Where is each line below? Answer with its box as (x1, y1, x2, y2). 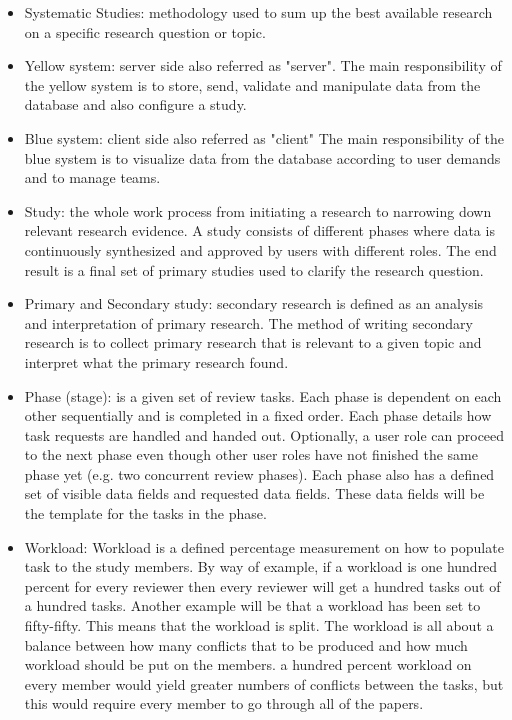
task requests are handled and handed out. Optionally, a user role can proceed (24, 424, 505, 445)
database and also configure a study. (24, 94, 247, 115)
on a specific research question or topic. (24, 21, 266, 42)
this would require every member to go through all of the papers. (24, 693, 424, 714)
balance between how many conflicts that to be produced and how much (24, 634, 468, 655)
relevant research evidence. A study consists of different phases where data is (24, 220, 495, 241)
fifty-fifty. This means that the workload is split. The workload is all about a (24, 615, 494, 636)
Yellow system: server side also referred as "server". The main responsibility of (24, 55, 502, 76)
